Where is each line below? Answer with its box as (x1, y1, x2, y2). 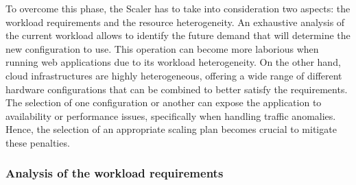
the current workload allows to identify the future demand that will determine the (5, 28, 351, 42)
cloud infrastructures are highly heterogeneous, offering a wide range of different (5, 68, 342, 82)
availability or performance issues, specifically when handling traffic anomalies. (5, 108, 336, 123)
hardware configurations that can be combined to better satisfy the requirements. (5, 82, 348, 96)
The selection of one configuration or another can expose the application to (5, 95, 322, 110)
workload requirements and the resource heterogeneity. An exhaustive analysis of (5, 14, 345, 29)
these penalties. (5, 135, 70, 149)
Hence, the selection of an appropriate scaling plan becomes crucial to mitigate (5, 122, 337, 136)
